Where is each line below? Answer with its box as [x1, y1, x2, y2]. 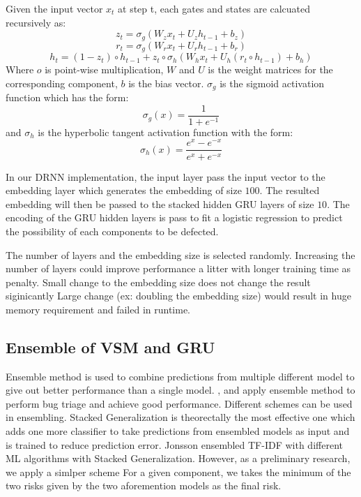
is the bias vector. [128, 75, 204, 90]
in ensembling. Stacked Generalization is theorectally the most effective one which [6, 410, 355, 424]
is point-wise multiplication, [45, 62, 164, 77]
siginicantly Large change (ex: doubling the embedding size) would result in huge [6, 288, 351, 303]
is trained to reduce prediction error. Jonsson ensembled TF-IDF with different [6, 437, 343, 452]
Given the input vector [6, 1, 103, 15]
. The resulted [259, 183, 320, 198]
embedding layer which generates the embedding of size [6, 183, 242, 198]
